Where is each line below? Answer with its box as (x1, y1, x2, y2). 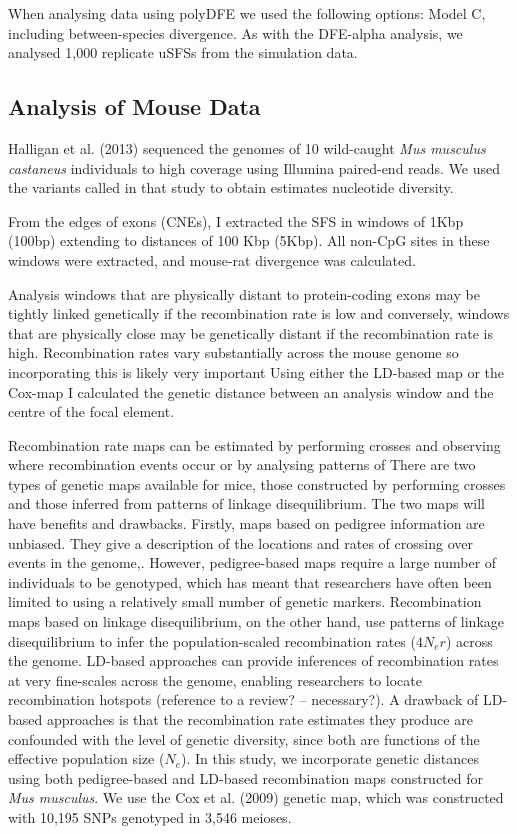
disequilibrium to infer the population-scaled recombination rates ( (8, 630, 416, 651)
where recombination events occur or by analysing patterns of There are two (8, 454, 476, 475)
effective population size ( (8, 748, 165, 769)
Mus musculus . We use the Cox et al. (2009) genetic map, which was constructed (8, 787, 504, 808)
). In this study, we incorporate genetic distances (181, 748, 479, 769)
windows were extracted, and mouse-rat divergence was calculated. (8, 249, 416, 270)
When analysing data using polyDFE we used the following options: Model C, (8, 3, 486, 23)
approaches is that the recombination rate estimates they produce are (46, 709, 473, 730)
